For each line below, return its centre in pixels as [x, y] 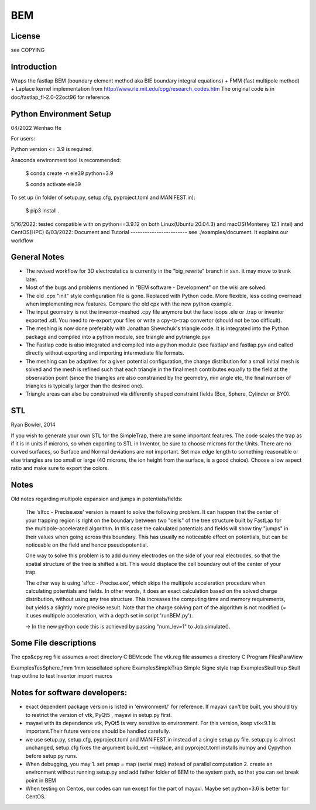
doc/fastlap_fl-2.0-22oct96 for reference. [61, 97]
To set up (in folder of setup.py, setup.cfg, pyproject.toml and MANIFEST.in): [103, 197]
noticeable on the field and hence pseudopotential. [87, 545]
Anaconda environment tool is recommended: [66, 160]
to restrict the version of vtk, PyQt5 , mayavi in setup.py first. [99, 715]
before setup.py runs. [51, 756]
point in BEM [41, 780]
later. [32, 279]
